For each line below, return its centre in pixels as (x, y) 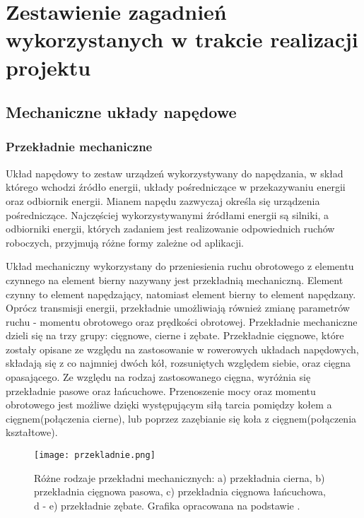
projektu (48, 67)
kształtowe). (32, 432)
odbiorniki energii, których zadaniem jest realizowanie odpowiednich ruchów (170, 229)
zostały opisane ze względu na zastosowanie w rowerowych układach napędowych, (182, 349)
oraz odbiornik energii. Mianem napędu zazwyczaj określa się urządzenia (163, 200)
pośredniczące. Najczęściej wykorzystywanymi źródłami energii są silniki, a (168, 214)
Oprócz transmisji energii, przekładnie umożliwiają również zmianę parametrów (178, 308)
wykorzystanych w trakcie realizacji (182, 39)
